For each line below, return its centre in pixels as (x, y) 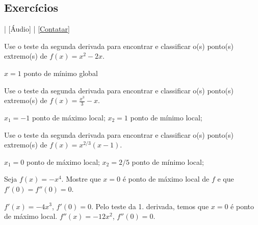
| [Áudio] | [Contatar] (37, 29)
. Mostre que (81, 179)
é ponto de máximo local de (166, 179)
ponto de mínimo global (61, 73)
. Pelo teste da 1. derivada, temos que (150, 206)
